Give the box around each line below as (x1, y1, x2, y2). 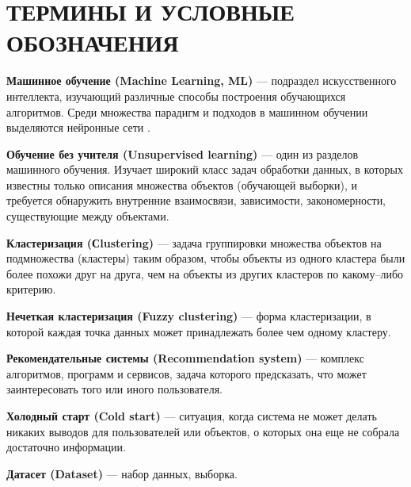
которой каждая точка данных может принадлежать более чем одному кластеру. (6, 323, 391, 339)
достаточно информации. (6, 439, 126, 455)
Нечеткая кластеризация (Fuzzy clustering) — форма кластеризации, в (6, 308, 371, 324)
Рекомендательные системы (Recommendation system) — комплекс (6, 350, 364, 366)
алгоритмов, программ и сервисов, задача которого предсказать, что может (6, 365, 367, 382)
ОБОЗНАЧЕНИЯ (6, 26, 179, 59)
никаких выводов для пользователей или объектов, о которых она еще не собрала (6, 423, 400, 439)
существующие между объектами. (6, 208, 169, 224)
